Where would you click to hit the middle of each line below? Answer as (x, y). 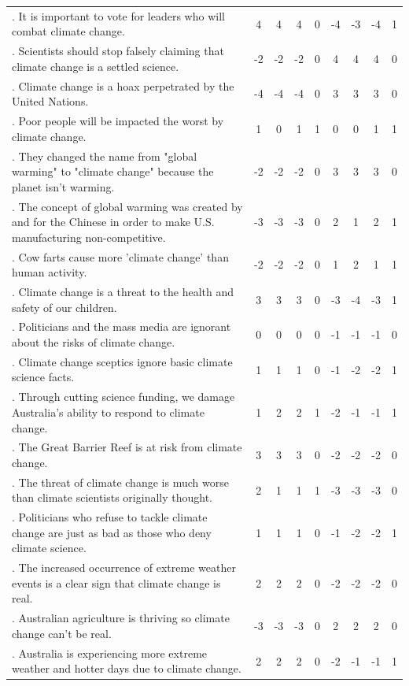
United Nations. (50, 101)
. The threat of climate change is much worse (120, 482)
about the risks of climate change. (94, 342)
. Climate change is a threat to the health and (123, 291)
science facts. (43, 377)
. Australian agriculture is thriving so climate (121, 618)
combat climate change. (68, 31)
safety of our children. (64, 307)
